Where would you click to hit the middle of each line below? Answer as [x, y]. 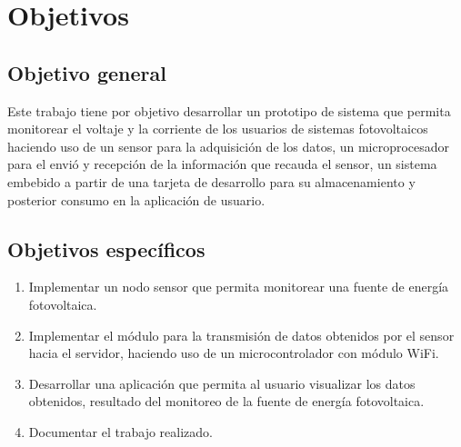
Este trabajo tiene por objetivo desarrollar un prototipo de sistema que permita [229, 110]
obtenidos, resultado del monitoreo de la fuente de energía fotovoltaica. [226, 401]
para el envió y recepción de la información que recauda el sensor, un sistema [222, 164]
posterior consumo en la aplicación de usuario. [136, 199]
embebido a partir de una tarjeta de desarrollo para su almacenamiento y [211, 181]
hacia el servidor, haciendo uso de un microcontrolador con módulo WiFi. [234, 353]
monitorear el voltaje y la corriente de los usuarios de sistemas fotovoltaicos [218, 129]
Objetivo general [87, 72]
